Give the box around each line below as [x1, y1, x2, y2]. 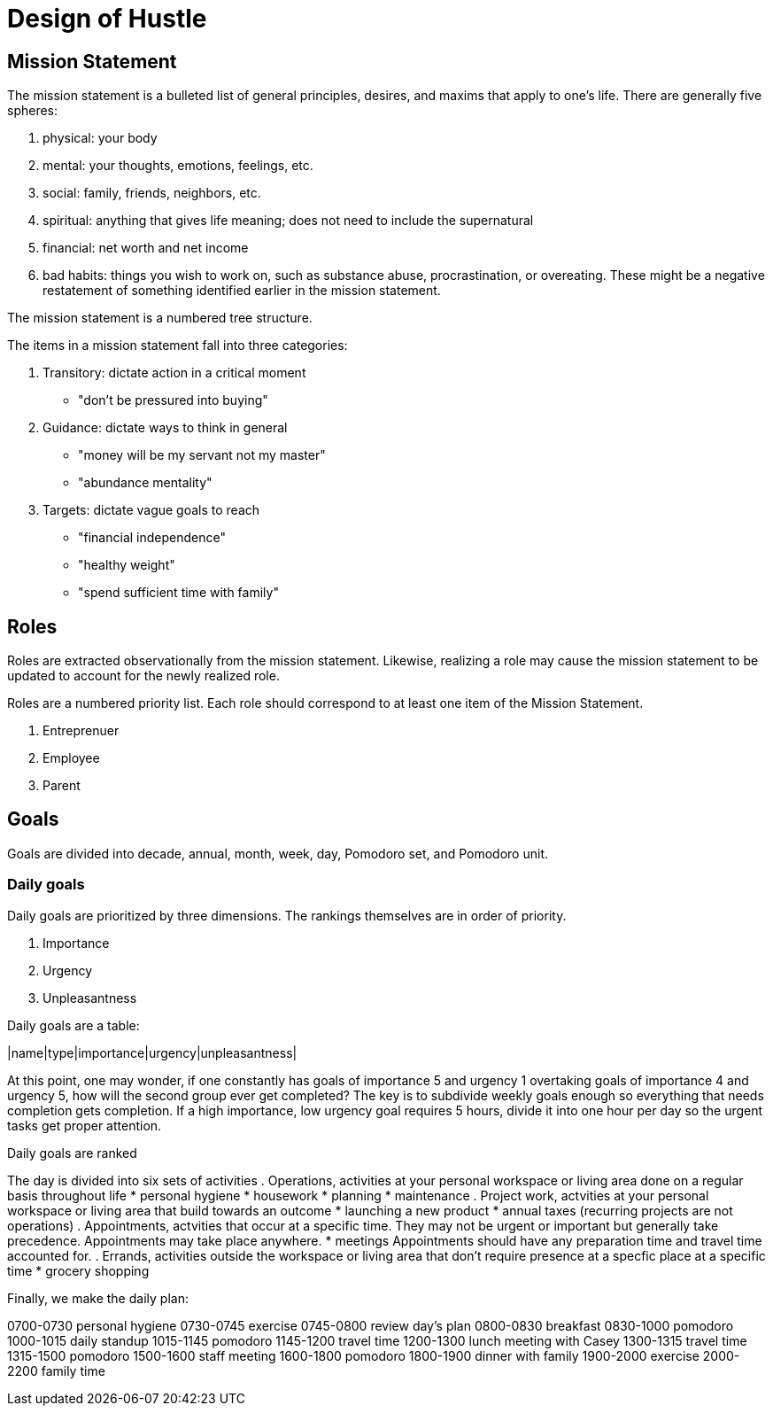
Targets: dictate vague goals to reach [43, 502, 260, 518]
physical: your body [43, 130, 158, 146]
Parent [43, 778, 81, 794]
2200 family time [7, 1363, 105, 1378]
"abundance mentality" [78, 475, 213, 491]
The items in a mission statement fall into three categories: [7, 338, 348, 353]
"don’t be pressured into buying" [78, 392, 268, 408]
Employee [43, 750, 100, 766]
